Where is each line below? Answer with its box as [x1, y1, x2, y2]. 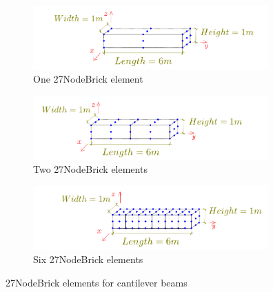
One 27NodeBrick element [33, 72, 143, 86]
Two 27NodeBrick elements [33, 162, 148, 176]
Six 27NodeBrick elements [33, 252, 143, 267]
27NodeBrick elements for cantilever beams [6, 275, 188, 289]
